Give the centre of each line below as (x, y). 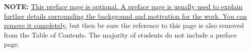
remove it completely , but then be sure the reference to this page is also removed (124, 25)
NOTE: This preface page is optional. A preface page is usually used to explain (123, 6)
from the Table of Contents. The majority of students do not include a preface (120, 34)
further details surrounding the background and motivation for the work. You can (125, 16)
